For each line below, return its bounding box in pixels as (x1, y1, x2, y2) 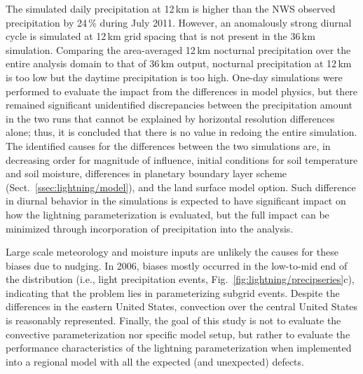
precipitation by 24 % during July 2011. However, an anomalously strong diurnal (6, 15, 352, 29)
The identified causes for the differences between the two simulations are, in (6, 138, 331, 153)
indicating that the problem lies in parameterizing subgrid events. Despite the (6, 285, 340, 300)
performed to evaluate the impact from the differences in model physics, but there (6, 83, 358, 98)
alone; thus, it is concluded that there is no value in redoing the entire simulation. (6, 125, 357, 139)
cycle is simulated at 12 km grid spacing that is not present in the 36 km (6, 29, 315, 43)
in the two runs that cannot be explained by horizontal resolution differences (6, 111, 335, 125)
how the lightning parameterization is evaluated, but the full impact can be (6, 207, 329, 221)
